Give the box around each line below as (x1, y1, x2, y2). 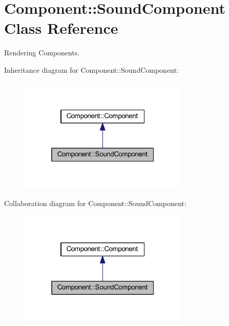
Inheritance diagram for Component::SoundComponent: (4, 64, 179, 75)
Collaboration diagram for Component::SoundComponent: (4, 197, 186, 208)
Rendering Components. (4, 47, 80, 58)
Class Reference (4, 17, 118, 38)
